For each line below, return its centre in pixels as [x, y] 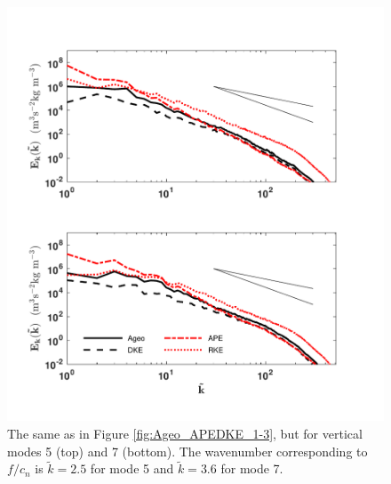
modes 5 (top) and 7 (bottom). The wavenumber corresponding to [188, 451]
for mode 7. [252, 468]
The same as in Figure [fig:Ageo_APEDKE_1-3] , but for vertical [185, 433]
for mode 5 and [132, 468]
